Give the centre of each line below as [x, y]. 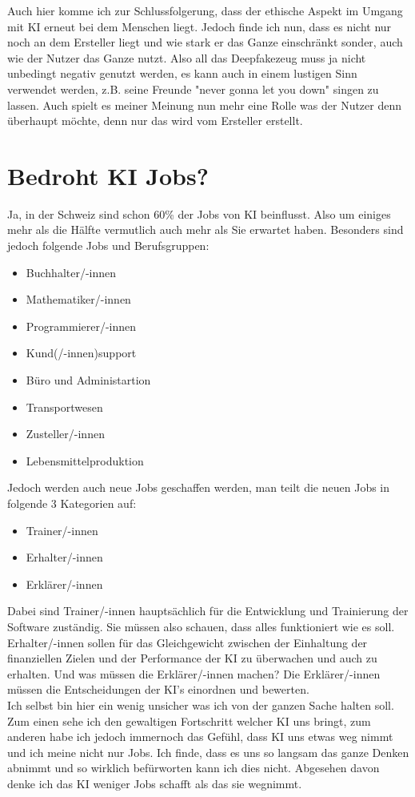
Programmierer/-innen [81, 326]
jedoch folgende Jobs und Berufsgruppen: [108, 246]
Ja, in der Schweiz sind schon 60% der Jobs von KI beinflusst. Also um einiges [199, 213]
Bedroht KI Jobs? [108, 175]
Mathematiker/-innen [78, 299]
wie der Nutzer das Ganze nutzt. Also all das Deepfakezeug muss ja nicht [187, 57]
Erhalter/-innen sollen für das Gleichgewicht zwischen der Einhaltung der [188, 642]
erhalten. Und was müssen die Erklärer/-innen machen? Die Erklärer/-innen [194, 673]
